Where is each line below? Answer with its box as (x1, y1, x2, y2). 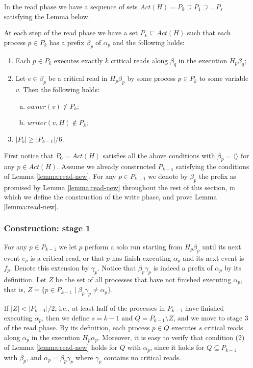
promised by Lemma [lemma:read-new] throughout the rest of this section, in (4, 182, 235, 192)
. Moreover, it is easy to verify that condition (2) (98, 332, 245, 342)
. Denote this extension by (10, 262, 89, 272)
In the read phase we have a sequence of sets (4, 1, 138, 11)
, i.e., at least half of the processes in (54, 303, 165, 313)
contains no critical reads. (104, 352, 181, 362)
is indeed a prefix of (153, 262, 213, 272)
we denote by (148, 171, 188, 181)
